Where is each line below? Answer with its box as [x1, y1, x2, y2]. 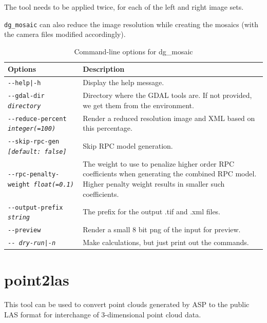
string [8, 214, 30, 221]
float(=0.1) [33, 181, 74, 189]
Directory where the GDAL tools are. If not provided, [83, 90, 252, 100]
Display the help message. [83, 77, 164, 88]
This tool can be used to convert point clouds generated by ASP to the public [4, 299, 250, 310]
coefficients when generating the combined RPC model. [83, 168, 257, 179]
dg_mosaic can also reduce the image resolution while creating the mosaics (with [4, 18, 258, 29]
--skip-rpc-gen [8, 138, 60, 146]
